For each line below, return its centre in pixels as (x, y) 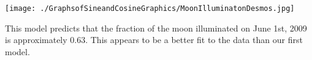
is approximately (36, 40)
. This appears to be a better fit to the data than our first (194, 40)
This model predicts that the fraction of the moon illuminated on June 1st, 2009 (156, 28)
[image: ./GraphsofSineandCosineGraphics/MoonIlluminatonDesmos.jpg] (150, 8)
